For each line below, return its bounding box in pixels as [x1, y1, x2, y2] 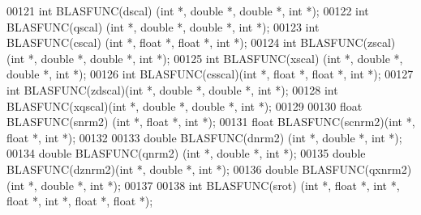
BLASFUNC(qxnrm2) [302, 160, 412, 177]
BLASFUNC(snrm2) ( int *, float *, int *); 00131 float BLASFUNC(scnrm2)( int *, [6, 113, 415, 130]
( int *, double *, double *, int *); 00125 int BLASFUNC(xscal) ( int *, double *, [6, 49, 403, 66]
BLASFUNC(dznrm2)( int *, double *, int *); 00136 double [6, 160, 299, 177]
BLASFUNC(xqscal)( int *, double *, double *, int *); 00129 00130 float [6, 97, 363, 114]
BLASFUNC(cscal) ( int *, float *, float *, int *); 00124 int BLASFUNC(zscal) [6, 34, 396, 51]
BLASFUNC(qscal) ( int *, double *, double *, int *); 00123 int [6, 18, 320, 35]
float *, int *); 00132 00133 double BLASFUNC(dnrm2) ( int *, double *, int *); [6, 129, 402, 145]
